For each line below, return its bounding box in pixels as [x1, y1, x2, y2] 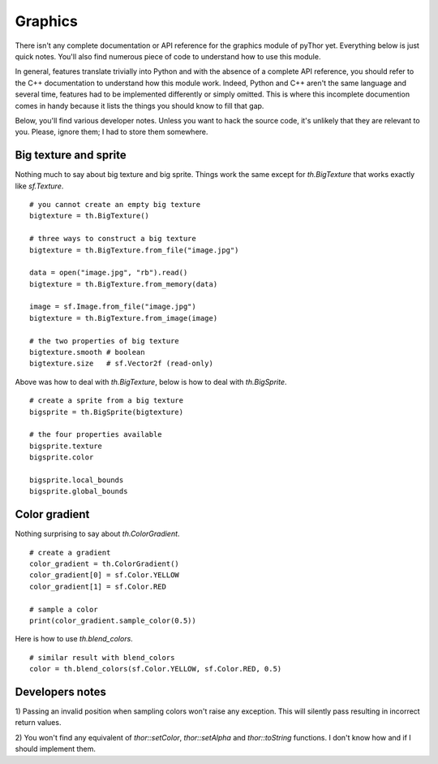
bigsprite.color [29, 453, 94, 462]
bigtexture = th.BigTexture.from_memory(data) [29, 279, 218, 288]
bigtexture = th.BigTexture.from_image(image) [29, 313, 218, 322]
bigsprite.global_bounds [29, 487, 128, 496]
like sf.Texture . [15, 181, 64, 191]
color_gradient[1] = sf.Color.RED [29, 581, 166, 591]
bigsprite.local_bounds [29, 475, 124, 485]
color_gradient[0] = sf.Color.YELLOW [29, 571, 180, 580]
